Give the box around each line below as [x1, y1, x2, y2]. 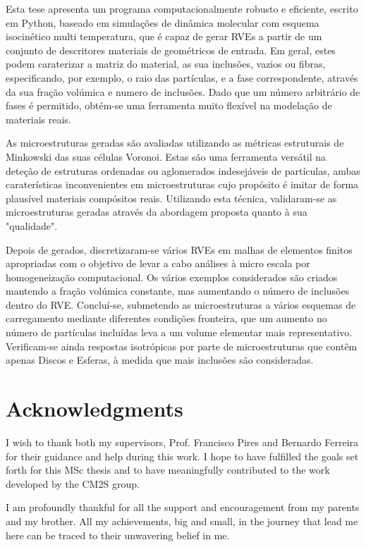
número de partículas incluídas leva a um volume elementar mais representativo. [6, 325, 353, 340]
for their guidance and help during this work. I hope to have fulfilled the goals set [6, 448, 359, 463]
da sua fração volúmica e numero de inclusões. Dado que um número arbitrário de [6, 84, 360, 99]
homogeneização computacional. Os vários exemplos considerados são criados [6, 269, 338, 284]
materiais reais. [6, 111, 71, 126]
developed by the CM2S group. [6, 476, 140, 491]
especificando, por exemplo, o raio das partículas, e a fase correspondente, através [6, 70, 358, 85]
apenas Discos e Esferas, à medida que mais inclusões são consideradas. [6, 352, 314, 367]
